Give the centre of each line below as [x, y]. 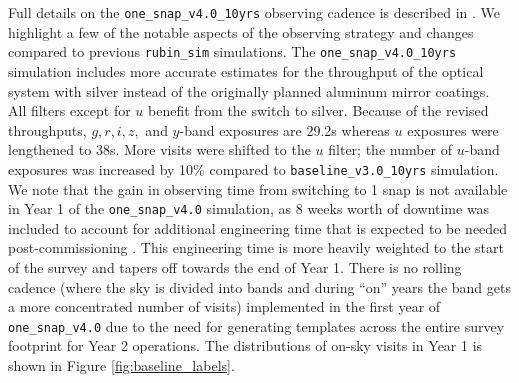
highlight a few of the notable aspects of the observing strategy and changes [241, 31]
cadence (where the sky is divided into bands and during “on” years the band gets [259, 286]
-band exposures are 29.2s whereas [284, 129]
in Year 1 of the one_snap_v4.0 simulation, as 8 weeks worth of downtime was [249, 208]
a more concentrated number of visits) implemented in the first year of [224, 306]
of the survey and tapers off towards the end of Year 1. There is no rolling [235, 266]
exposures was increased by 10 [101, 168]
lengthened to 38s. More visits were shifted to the [159, 149]
